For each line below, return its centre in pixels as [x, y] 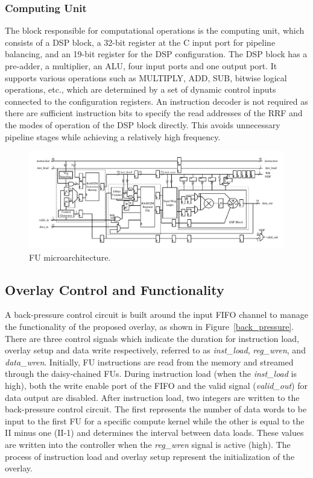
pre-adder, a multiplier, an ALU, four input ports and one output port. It [141, 66]
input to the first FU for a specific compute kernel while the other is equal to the [155, 421]
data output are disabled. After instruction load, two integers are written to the [152, 397]
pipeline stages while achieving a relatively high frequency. [113, 136]
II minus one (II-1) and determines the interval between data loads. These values [154, 433]
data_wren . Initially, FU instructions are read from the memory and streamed [149, 362]
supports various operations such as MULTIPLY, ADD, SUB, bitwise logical [146, 77]
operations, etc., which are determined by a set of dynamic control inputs [141, 89]
